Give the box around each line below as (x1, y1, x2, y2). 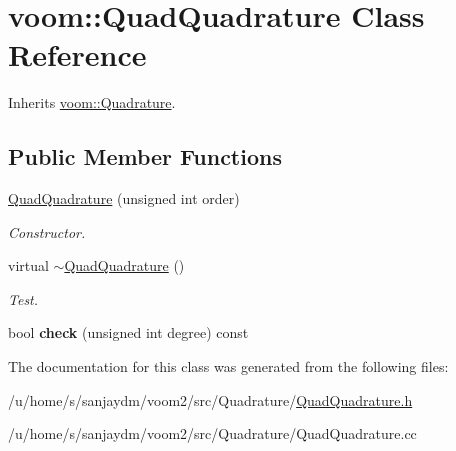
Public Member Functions (8, 141, 282, 172)
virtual (8, 255, 49, 276)
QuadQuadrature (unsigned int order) (8, 188, 240, 209)
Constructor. (8, 221, 86, 242)
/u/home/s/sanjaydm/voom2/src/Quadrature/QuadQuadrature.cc (8, 423, 417, 444)
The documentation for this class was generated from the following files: (8, 356, 449, 377)
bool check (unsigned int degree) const (8, 322, 249, 343)
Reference (8, 34, 147, 75)
